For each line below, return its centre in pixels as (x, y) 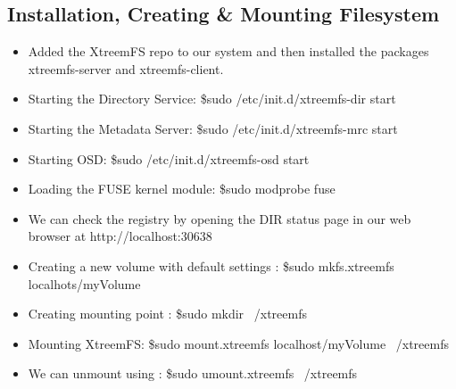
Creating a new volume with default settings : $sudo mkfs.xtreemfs (211, 265)
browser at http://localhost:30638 (120, 236)
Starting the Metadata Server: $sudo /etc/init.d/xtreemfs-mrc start (213, 128)
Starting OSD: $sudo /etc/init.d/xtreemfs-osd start (169, 158)
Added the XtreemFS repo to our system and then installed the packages (228, 51)
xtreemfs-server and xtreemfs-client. (126, 68)
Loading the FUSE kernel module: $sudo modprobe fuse (182, 189)
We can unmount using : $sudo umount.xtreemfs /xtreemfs (193, 373)
